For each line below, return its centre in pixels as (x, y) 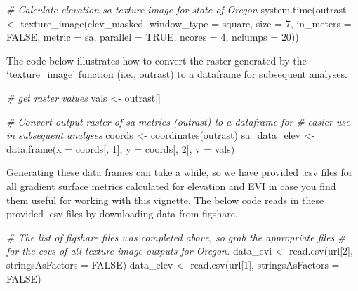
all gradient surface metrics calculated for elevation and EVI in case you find (171, 185)
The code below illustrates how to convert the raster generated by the (157, 60)
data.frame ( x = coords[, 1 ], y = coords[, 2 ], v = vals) (121, 148)
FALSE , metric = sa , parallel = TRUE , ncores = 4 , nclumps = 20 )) (153, 37)
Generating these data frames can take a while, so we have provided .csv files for (180, 172)
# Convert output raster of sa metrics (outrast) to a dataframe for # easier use (178, 121)
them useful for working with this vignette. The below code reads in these (165, 199)
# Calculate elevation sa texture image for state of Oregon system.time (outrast (177, 9)
